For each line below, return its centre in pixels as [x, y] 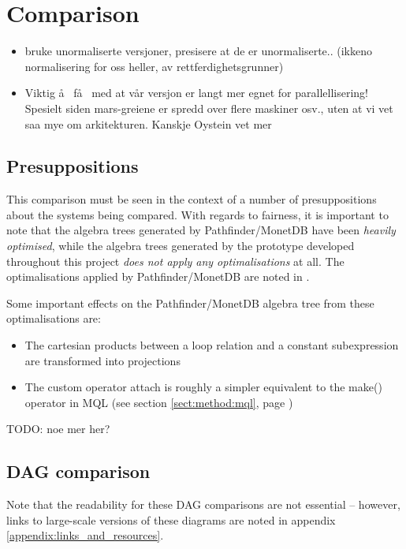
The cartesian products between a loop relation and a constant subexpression [212, 345]
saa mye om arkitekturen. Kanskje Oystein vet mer [148, 123]
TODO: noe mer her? [58, 429]
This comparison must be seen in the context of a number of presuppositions [192, 199]
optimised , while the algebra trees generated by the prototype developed [181, 246]
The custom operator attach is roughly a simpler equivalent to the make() [203, 387]
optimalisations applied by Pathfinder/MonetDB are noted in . [158, 276]
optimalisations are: [54, 318]
